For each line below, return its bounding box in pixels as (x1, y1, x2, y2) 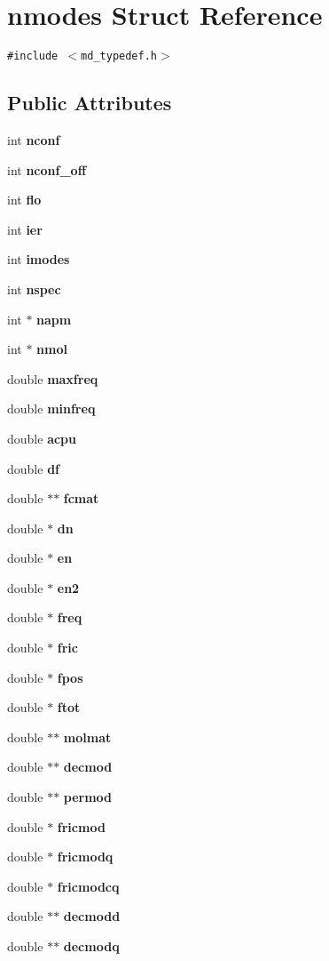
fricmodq (57, 847, 114, 866)
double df (7, 459, 59, 477)
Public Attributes (7, 89, 172, 116)
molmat (63, 727, 112, 746)
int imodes (7, 250, 70, 268)
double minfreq (7, 399, 96, 418)
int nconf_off (7, 160, 87, 179)
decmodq (63, 937, 120, 956)
